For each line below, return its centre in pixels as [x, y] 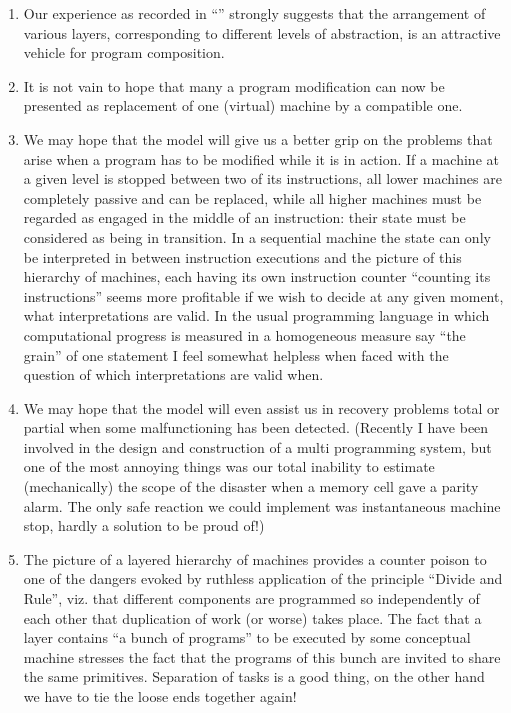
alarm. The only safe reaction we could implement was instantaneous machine [262, 505]
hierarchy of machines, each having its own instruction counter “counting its [257, 276]
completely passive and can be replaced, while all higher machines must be [252, 197]
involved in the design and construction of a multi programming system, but [257, 446]
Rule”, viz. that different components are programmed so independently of [251, 598]
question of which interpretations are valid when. [173, 374]
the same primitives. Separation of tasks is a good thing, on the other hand [254, 676]
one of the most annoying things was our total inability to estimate [229, 466]
